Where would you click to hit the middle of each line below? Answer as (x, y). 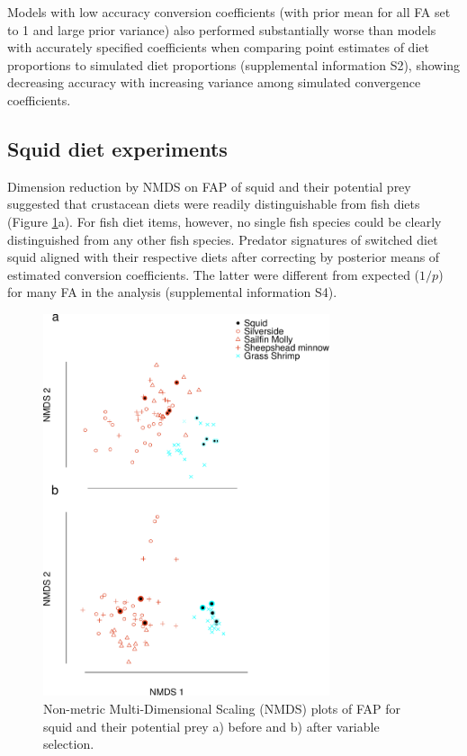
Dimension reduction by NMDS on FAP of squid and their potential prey (209, 186)
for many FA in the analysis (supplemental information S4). (172, 292)
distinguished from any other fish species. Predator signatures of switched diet (223, 239)
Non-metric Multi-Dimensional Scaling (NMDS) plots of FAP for (222, 709)
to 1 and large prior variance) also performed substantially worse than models (222, 29)
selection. (69, 744)
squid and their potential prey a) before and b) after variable (211, 726)
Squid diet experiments (117, 148)
